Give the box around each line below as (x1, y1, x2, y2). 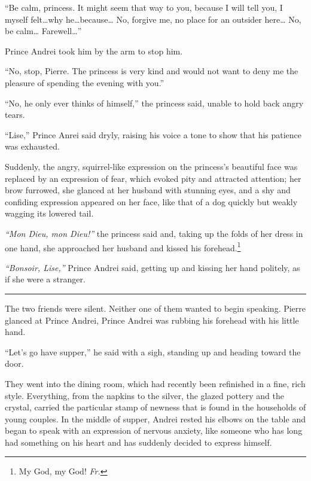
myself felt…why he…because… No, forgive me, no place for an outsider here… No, (5, 13, 301, 25)
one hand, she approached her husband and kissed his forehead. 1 (5, 239, 241, 254)
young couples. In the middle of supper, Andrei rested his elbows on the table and (5, 412, 306, 425)
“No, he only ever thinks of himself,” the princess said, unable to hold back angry (5, 96, 304, 109)
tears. (5, 108, 25, 121)
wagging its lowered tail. (5, 207, 94, 220)
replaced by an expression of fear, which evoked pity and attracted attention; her (5, 172, 301, 184)
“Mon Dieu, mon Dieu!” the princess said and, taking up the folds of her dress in (5, 227, 303, 239)
